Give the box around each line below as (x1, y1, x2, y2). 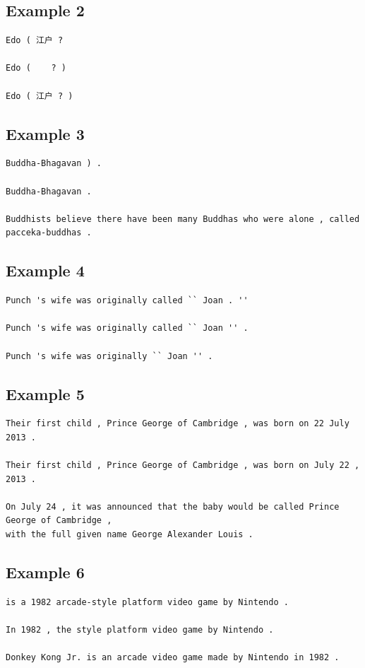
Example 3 (6, 122, 85, 144)
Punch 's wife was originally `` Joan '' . (6, 351, 213, 361)
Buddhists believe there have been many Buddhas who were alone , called (6, 213, 360, 224)
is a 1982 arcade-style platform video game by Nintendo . (6, 597, 289, 607)
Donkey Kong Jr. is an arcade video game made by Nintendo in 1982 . (6, 652, 340, 663)
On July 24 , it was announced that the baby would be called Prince (6, 501, 340, 512)
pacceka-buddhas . (6, 228, 92, 238)
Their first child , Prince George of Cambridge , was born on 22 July (6, 418, 349, 429)
